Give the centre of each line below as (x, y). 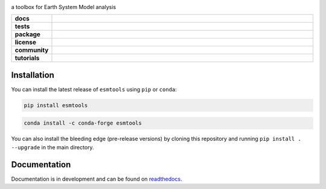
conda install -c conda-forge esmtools (83, 123)
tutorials (27, 58)
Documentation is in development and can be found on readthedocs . (97, 179)
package (27, 34)
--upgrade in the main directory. (53, 147)
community (32, 50)
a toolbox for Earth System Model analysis (64, 7)
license (25, 42)
